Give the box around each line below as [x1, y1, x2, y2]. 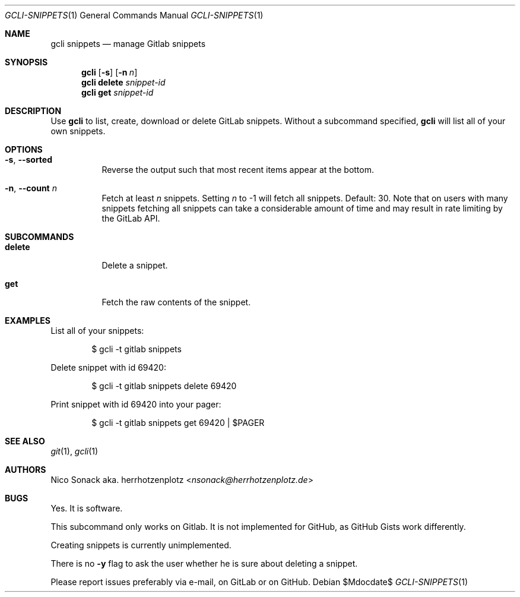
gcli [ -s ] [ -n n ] [81, 67, 138, 77]
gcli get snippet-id [81, 87, 154, 97]
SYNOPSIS [5, 57, 48, 67]
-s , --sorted [5, 154, 53, 165]
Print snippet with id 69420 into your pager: [50, 399, 221, 409]
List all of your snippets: [50, 326, 144, 336]
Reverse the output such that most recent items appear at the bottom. [102, 165, 374, 175]
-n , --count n [5, 183, 57, 193]
